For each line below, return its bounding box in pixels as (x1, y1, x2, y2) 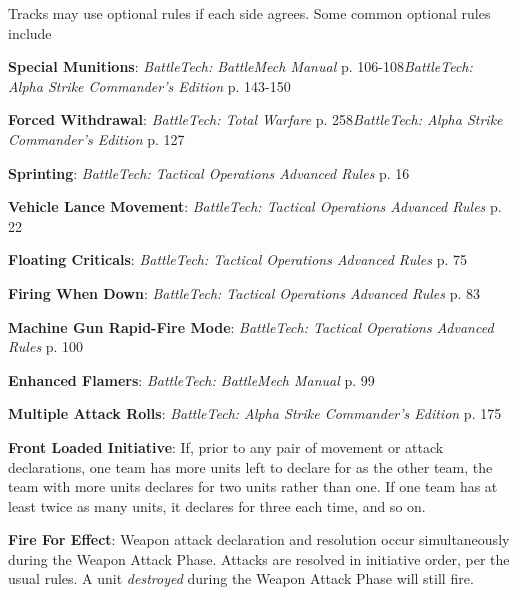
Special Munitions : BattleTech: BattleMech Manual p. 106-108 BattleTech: (8, 56, 473, 77)
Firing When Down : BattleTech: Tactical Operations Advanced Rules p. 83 (8, 282, 481, 303)
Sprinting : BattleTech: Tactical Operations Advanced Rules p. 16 (8, 162, 410, 183)
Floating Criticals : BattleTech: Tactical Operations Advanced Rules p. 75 (8, 249, 467, 270)
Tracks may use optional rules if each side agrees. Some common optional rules (8, 3, 491, 23)
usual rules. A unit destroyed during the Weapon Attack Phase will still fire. (8, 568, 474, 589)
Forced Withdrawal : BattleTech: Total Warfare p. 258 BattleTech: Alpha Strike (8, 109, 503, 130)
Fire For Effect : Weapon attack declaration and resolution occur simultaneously (8, 529, 510, 550)
